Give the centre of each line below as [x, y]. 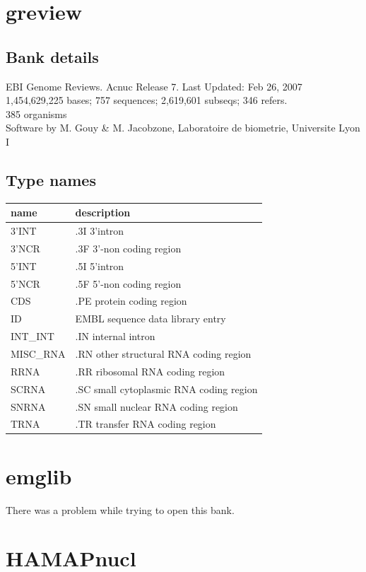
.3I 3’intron [100, 231]
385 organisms [36, 113]
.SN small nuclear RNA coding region [157, 406]
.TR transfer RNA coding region [146, 424]
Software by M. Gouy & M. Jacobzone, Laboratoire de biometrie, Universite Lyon [183, 128]
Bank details [52, 56]
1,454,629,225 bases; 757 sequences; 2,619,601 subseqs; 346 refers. [147, 100]
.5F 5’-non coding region [128, 283]
